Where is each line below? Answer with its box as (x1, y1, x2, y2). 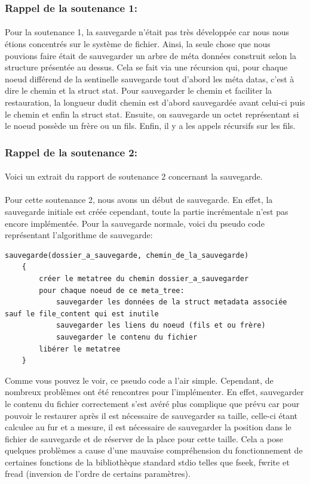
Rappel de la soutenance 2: (5, 144, 137, 159)
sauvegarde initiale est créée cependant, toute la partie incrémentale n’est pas (5, 205, 288, 217)
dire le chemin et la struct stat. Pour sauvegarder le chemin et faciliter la (5, 84, 272, 97)
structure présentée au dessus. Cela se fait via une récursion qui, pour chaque (5, 61, 288, 73)
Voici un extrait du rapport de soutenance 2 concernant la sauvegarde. (5, 170, 263, 183)
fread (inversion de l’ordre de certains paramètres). (5, 467, 191, 480)
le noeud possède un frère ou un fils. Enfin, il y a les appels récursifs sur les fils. (5, 119, 296, 132)
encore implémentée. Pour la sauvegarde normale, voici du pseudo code (5, 217, 265, 229)
